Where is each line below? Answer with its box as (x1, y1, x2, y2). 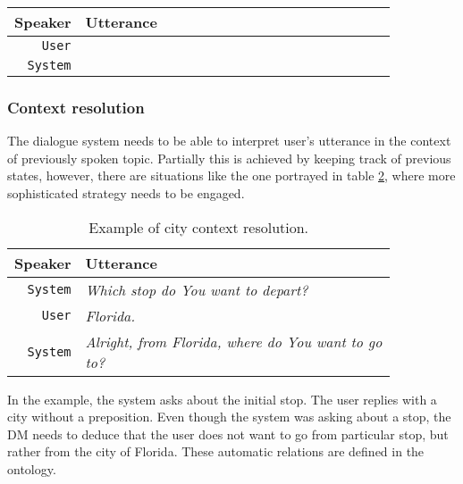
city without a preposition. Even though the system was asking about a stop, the (7, 407, 451, 426)
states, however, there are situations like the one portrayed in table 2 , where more (7, 166, 456, 185)
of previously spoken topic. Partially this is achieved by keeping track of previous (7, 148, 451, 167)
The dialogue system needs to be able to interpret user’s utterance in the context (7, 131, 451, 150)
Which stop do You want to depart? (85, 279, 308, 300)
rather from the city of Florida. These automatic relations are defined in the (7, 442, 425, 461)
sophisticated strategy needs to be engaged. (7, 184, 245, 202)
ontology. (7, 459, 56, 478)
